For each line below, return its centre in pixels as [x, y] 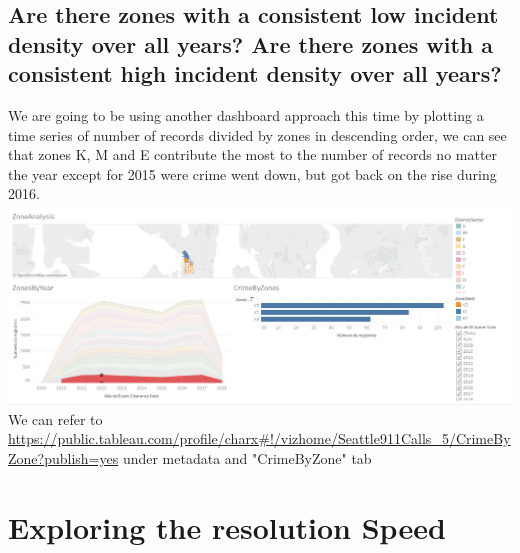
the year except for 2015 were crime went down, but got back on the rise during [252, 173]
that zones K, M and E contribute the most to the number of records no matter [253, 154]
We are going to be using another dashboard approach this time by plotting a [246, 114]
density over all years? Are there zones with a [251, 43]
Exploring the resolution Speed [227, 526]
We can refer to [55, 418]
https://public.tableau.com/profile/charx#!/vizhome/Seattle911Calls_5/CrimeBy [259, 438]
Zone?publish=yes [63, 458]
